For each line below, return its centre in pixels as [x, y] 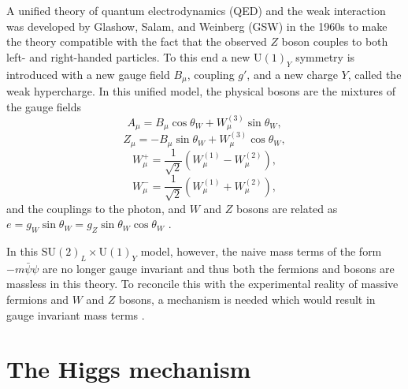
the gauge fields [44, 106]
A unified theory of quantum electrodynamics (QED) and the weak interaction [196, 10]
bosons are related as [287, 208]
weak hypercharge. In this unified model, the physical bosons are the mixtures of [201, 91]
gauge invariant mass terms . [76, 314]
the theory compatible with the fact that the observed [137, 41]
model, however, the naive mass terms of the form [261, 251]
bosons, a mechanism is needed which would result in [247, 299]
